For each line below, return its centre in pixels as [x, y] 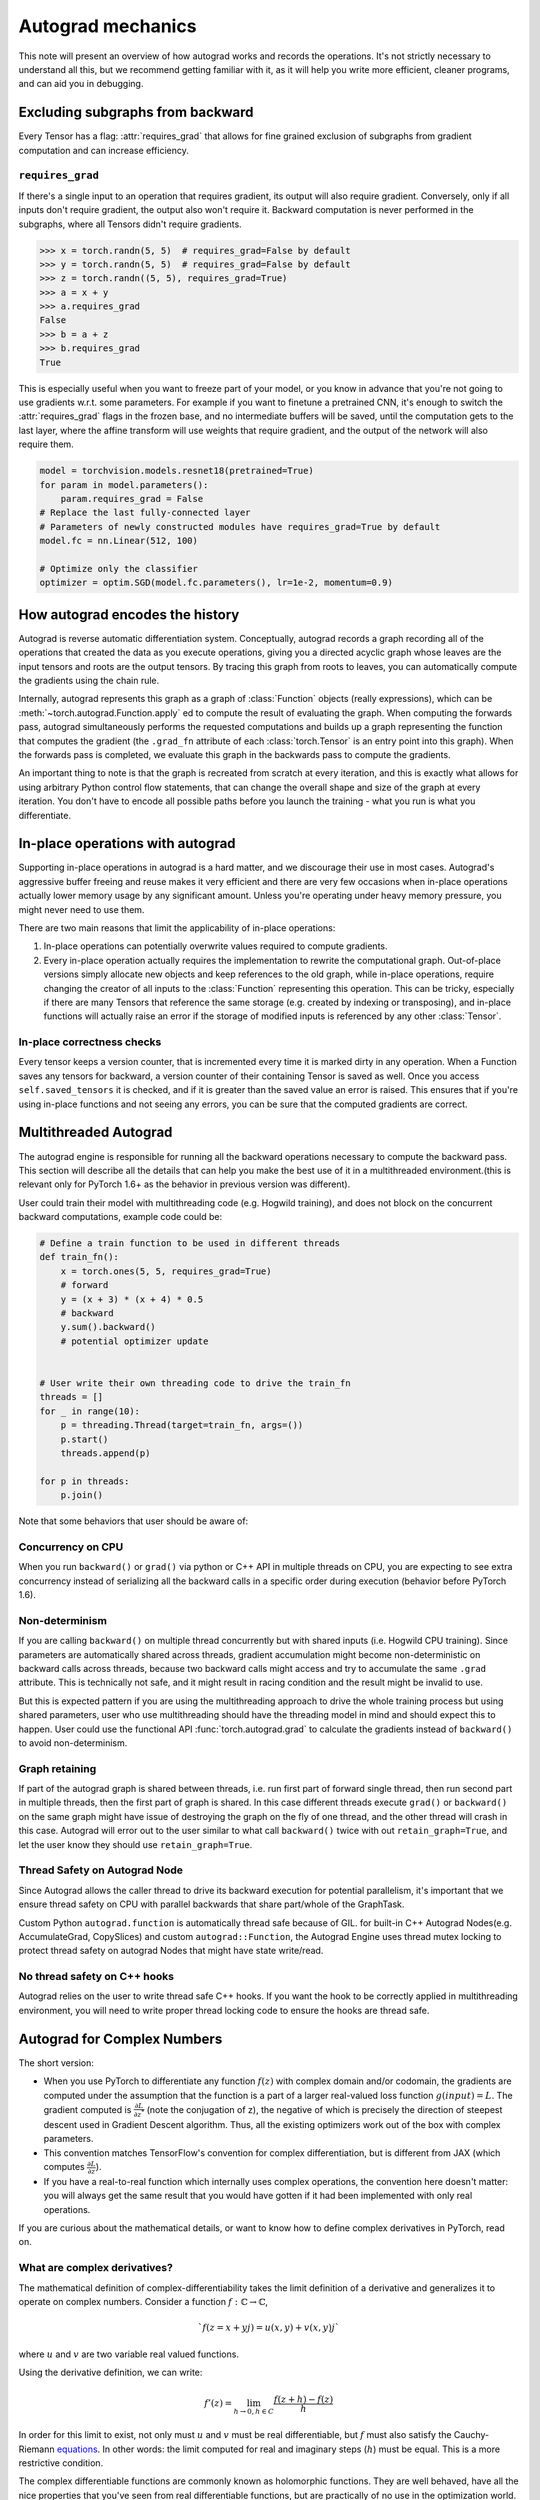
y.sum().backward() [108, 1327]
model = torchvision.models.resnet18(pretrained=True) [176, 471]
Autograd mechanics [107, 26]
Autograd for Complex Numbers [120, 2038]
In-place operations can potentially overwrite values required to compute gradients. [215, 946]
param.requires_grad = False [132, 498]
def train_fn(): [79, 1257]
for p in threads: [84, 1481]
